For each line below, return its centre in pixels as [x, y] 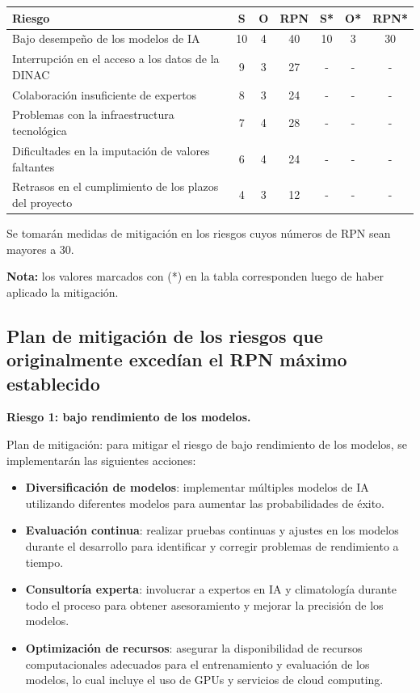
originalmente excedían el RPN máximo [177, 359]
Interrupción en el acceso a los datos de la [116, 59]
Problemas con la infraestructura [93, 114]
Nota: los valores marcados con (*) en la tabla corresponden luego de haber [195, 276]
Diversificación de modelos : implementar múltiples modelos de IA [197, 487]
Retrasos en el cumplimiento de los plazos [115, 186]
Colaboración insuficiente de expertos [105, 94]
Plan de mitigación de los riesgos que [165, 335]
